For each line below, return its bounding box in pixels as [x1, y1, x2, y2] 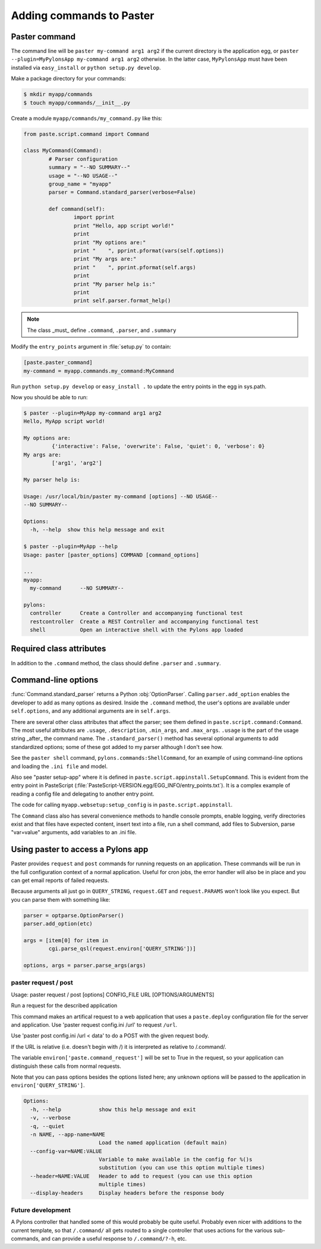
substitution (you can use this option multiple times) [98, 1164, 265, 1171]
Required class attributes [11, 644, 106, 654]
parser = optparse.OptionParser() [23, 912, 124, 919]
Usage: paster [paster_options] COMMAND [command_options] [23, 551, 199, 558]
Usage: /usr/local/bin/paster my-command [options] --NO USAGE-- [23, 493, 218, 500]
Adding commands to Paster [11, 9, 155, 22]
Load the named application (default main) [98, 1139, 228, 1147]
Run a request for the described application [11, 1002, 118, 1009]
